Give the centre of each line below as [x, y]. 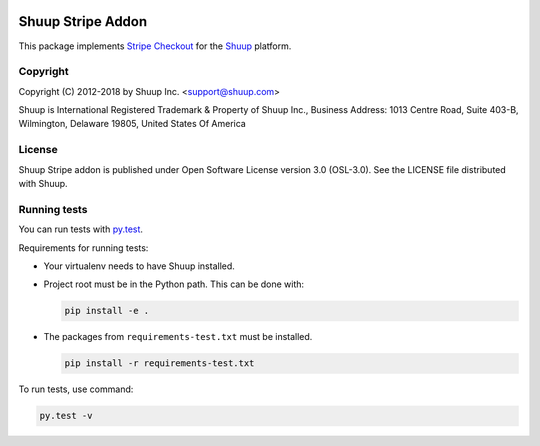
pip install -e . [107, 311]
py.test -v [66, 416]
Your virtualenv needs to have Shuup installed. [139, 266]
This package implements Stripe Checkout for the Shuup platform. [155, 46]
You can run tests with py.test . [81, 229]
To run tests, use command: [76, 389]
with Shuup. [43, 183]
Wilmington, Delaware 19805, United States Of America [132, 124]
